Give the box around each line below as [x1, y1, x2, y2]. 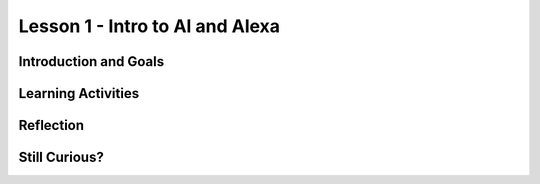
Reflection [18, 117, 85, 134]
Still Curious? [18, 149, 104, 166]
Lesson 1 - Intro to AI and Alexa [18, 15, 280, 37]
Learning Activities [18, 85, 140, 102]
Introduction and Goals [18, 53, 165, 70]
